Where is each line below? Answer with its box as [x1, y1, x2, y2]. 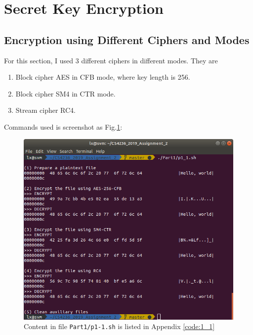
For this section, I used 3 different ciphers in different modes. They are [4, 55, 218, 65]
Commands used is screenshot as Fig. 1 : [4, 121, 123, 132]
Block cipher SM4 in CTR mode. [15, 88, 116, 98]
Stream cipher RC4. [15, 105, 76, 115]
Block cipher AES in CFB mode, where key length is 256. [15, 72, 190, 82]
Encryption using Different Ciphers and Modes [4, 32, 250, 47]
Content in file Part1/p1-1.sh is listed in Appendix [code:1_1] [24, 321, 215, 332]
